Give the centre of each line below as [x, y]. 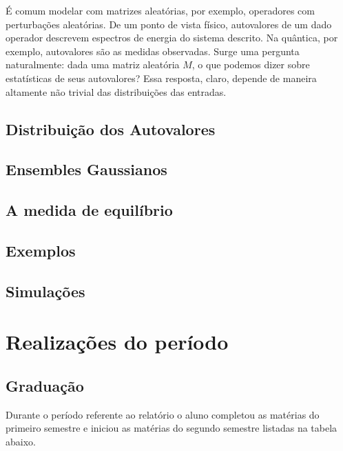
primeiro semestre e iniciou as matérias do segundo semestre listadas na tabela [171, 428]
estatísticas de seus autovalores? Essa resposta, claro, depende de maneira [161, 78]
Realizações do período [117, 342]
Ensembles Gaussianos [86, 169]
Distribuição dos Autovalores [111, 129]
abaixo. [21, 441]
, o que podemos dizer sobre [251, 64]
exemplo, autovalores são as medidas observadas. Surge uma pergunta [153, 51]
